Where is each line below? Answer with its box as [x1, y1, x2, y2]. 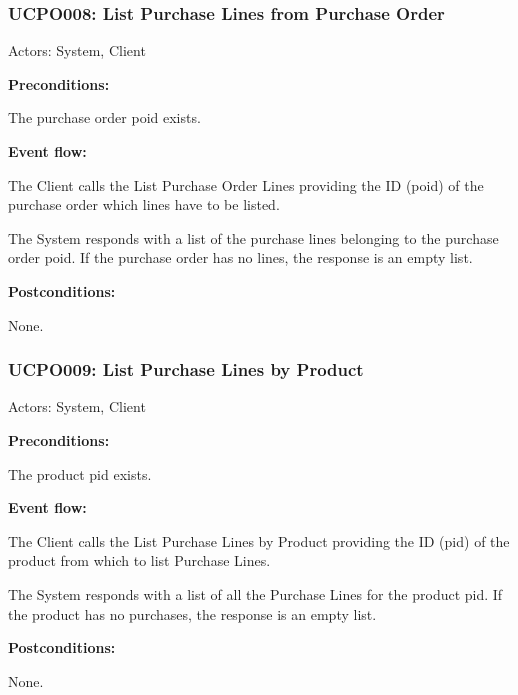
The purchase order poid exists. [8, 107, 201, 128]
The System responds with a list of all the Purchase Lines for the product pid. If [8, 583, 503, 604]
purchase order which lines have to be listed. [8, 194, 280, 215]
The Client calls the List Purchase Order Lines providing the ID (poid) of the [8, 174, 484, 195]
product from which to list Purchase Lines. [8, 550, 271, 571]
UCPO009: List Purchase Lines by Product [8, 357, 364, 382]
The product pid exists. [8, 463, 152, 484]
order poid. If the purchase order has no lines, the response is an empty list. [8, 247, 473, 268]
